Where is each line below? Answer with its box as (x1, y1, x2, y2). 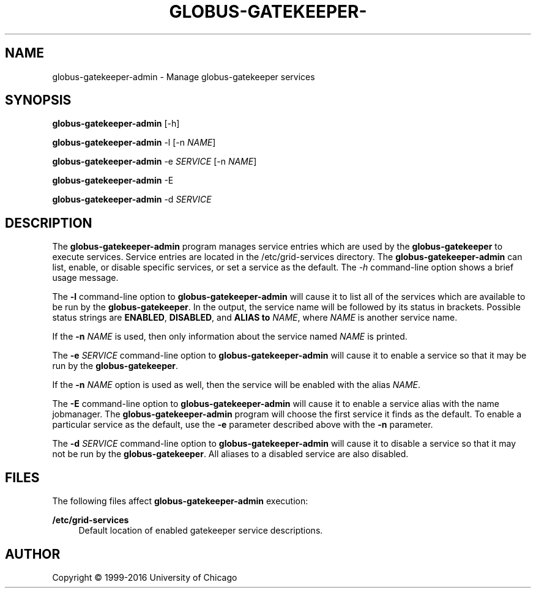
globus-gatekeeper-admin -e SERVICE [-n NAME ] (52, 156, 257, 167)
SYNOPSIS (5, 92, 72, 108)
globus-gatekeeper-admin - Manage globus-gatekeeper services (52, 71, 315, 82)
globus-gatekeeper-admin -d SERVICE (52, 194, 212, 205)
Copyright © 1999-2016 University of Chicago (52, 572, 237, 583)
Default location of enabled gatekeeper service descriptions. (78, 525, 323, 536)
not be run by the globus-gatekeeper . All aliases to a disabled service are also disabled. (52, 449, 409, 460)
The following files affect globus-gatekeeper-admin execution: (52, 496, 308, 507)
